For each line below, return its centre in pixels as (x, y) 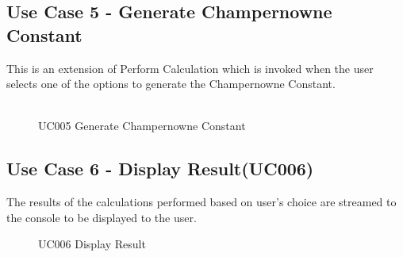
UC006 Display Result (92, 244)
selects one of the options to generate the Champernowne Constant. (171, 84)
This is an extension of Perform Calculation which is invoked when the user (190, 68)
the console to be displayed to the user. (102, 217)
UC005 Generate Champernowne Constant (142, 126)
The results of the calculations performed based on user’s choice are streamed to (201, 202)
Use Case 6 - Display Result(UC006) (160, 169)
